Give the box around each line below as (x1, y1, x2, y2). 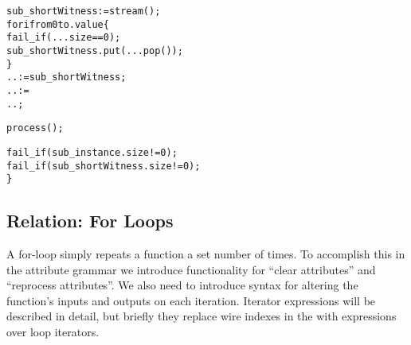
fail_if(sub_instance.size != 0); (6, 146, 178, 158)
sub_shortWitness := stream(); (6, 6, 161, 17)
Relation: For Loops (6, 208, 174, 233)
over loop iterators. (6, 324, 100, 340)
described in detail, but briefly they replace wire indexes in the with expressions (6, 308, 397, 324)
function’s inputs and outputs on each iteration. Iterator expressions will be (6, 292, 376, 308)
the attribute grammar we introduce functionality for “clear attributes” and (6, 261, 376, 277)
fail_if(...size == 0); (6, 32, 121, 44)
